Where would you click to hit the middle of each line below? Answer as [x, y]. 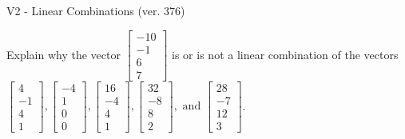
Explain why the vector [64, 54]
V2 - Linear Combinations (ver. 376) [96, 10]
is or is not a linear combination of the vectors [285, 54]
